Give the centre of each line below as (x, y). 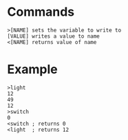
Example (32, 70)
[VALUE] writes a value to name (53, 36)
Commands (41, 12)
